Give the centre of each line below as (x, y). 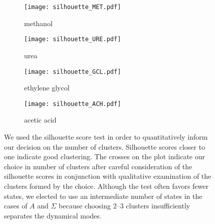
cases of (16, 206)
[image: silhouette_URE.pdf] (73, 39)
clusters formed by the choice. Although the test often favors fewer (106, 186)
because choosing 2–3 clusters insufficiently (125, 206)
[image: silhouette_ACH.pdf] (73, 104)
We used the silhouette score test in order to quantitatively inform (106, 137)
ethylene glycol (47, 88)
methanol (38, 23)
